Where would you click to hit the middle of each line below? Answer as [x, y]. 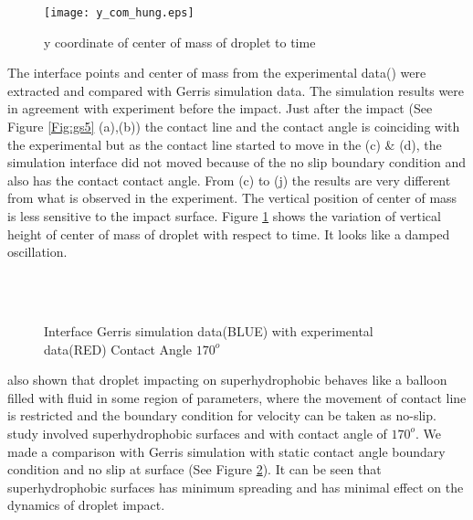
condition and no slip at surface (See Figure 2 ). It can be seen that [194, 469]
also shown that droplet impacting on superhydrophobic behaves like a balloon [227, 380]
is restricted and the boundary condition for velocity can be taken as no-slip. [222, 415]
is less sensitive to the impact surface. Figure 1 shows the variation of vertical [224, 216]
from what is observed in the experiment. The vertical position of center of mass [232, 198]
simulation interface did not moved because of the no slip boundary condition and [237, 162]
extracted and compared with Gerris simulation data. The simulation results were [236, 90]
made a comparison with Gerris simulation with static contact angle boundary [226, 451]
